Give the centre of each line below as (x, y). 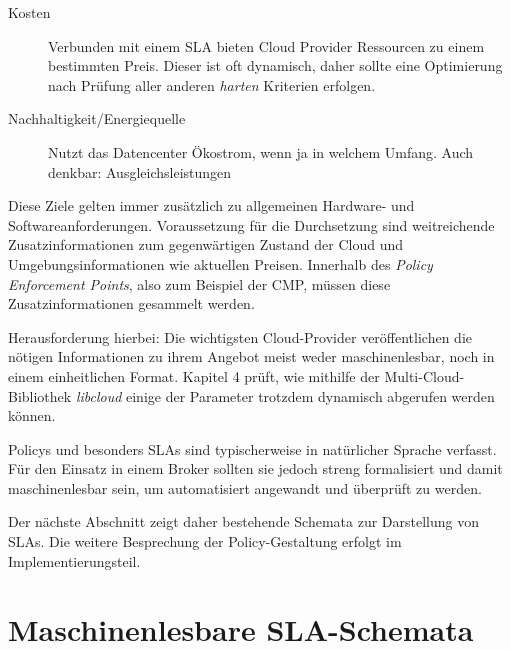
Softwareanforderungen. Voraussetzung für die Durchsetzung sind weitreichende (251, 224)
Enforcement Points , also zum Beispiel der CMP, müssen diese (199, 283)
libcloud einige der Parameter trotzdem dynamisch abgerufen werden (285, 395)
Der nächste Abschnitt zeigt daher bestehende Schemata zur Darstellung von (244, 521)
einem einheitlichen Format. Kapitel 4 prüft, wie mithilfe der (194, 375)
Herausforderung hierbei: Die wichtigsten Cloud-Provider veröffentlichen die (240, 336)
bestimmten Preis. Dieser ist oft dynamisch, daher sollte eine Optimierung (275, 65)
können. (32, 415)
